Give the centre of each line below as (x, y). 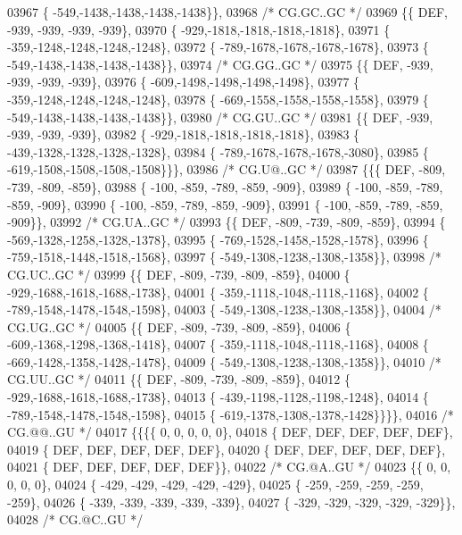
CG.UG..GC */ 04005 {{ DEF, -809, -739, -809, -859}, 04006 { (179, 326)
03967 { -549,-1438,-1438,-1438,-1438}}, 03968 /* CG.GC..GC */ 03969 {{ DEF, (227, 12)
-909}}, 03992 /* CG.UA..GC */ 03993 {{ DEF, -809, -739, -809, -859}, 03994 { (227, 222)
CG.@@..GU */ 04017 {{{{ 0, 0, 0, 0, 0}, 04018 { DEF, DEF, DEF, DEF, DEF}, (230, 432)
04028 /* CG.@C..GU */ (75, 519)
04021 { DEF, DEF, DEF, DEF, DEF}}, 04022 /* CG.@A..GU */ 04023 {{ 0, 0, (229, 467)
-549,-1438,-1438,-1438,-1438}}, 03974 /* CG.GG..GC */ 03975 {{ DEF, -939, (220, 64)
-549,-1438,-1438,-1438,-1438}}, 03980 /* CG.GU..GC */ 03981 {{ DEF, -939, (220, 117)
